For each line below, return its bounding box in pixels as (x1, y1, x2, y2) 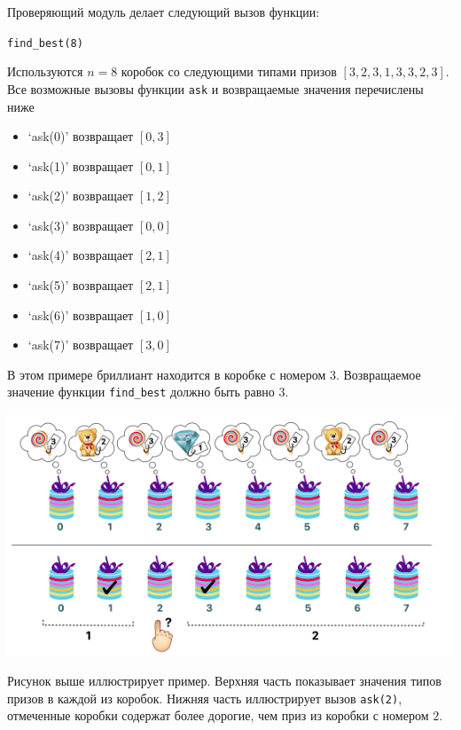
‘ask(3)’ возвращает (27, 216, 134, 234)
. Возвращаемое (335, 365, 421, 383)
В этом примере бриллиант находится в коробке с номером (7, 365, 326, 383)
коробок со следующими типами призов (121, 62, 337, 81)
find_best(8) (7, 36, 83, 50)
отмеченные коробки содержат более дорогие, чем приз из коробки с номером (7, 706, 429, 725)
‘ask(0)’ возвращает (27, 127, 134, 145)
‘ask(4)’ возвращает (27, 246, 134, 264)
